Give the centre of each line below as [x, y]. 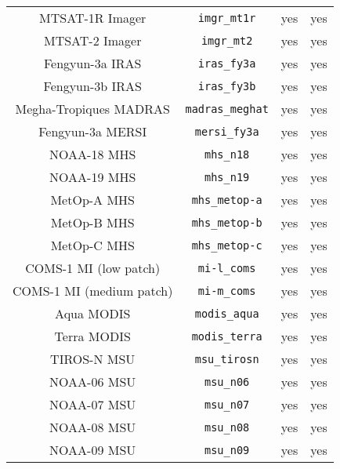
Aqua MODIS [93, 313]
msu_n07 [227, 404]
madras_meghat [227, 109]
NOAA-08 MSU [93, 427]
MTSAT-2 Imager [92, 40]
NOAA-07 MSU [93, 404]
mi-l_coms [227, 268]
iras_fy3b [227, 86]
